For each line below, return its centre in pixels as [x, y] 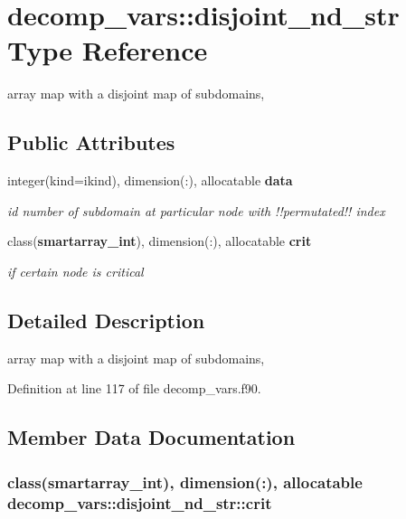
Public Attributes [91, 142]
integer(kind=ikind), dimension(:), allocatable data [150, 180]
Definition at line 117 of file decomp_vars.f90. [134, 388]
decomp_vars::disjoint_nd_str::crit [140, 502]
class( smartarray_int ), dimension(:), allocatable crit [160, 241]
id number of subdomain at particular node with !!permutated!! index [196, 210]
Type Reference [108, 50]
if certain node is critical [76, 271]
